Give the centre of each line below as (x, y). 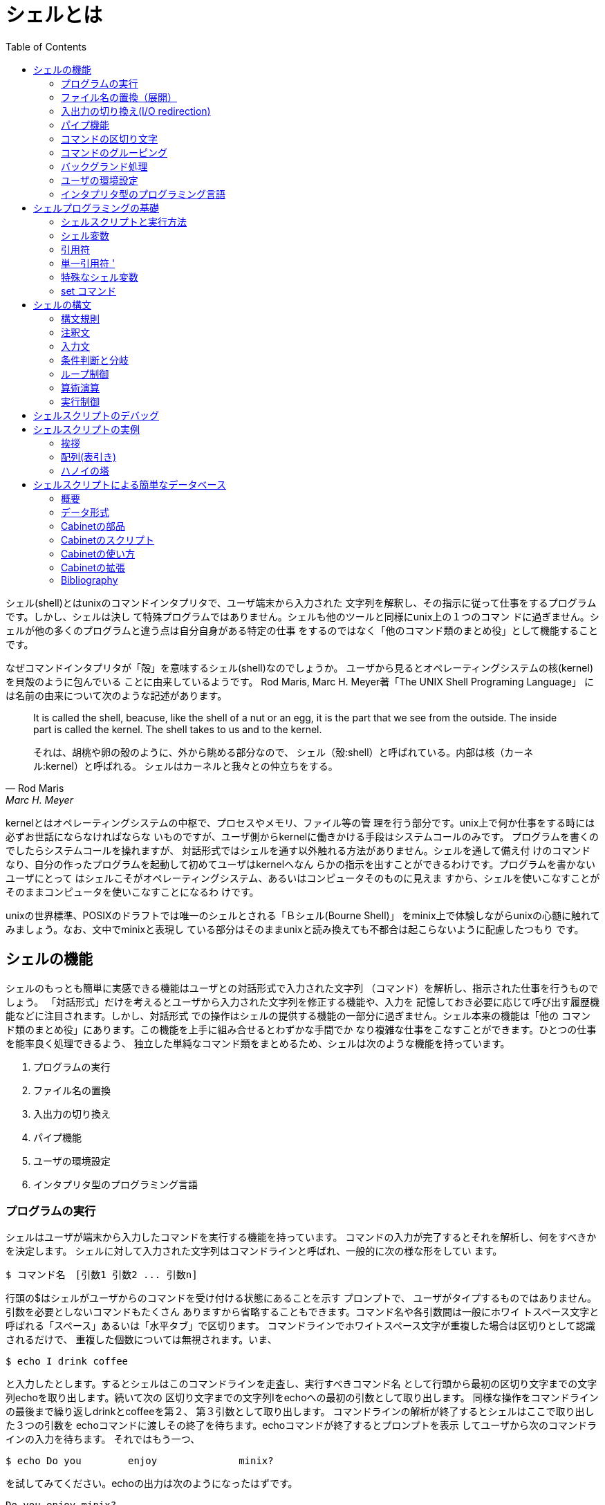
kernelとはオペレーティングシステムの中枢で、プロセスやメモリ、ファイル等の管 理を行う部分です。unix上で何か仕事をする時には (300, 822)
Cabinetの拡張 (93, 567)
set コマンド (89, 290)
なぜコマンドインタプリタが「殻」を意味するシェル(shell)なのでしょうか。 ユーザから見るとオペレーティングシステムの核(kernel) (299, 667)
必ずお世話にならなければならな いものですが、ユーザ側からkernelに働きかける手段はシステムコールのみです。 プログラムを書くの (302, 836)
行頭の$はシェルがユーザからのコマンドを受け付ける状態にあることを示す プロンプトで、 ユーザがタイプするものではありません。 (301, 1298)
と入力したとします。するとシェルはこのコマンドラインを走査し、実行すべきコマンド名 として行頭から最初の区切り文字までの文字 (301, 1384)
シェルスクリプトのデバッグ (96, 415)
